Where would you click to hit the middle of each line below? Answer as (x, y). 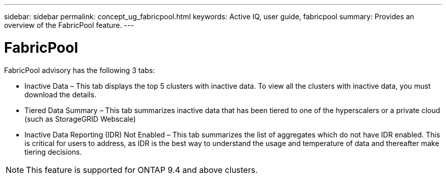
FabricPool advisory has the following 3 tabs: (80, 70)
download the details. (61, 94)
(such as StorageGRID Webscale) (80, 119)
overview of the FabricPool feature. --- (69, 25)
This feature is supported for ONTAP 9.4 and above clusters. (142, 170)
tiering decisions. (53, 152)
